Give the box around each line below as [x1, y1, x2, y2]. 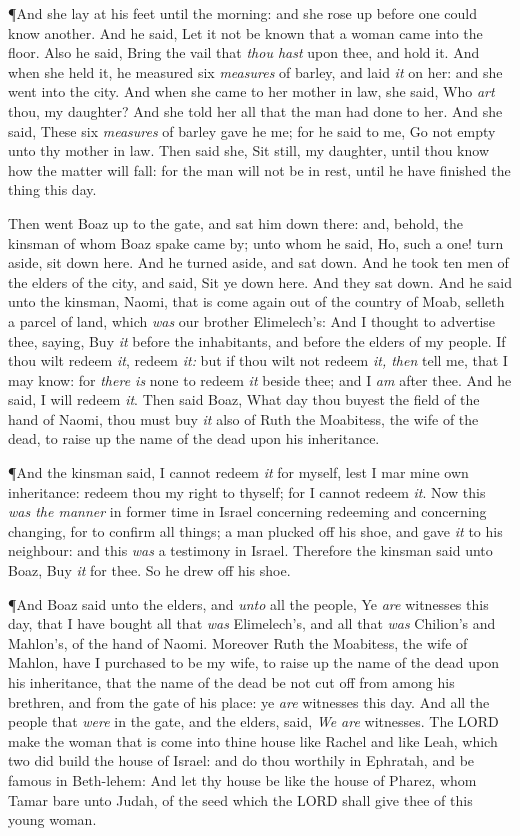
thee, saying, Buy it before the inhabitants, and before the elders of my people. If [8, 330, 506, 351]
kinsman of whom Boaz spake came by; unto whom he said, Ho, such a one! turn [8, 232, 504, 253]
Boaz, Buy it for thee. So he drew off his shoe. [8, 560, 291, 581]
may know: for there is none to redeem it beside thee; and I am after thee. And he [8, 369, 512, 390]
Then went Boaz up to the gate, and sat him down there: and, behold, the [8, 212, 463, 233]
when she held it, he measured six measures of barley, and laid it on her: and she [8, 61, 503, 82]
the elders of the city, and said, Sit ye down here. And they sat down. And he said [8, 271, 512, 292]
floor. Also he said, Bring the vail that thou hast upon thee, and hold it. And [8, 42, 480, 63]
